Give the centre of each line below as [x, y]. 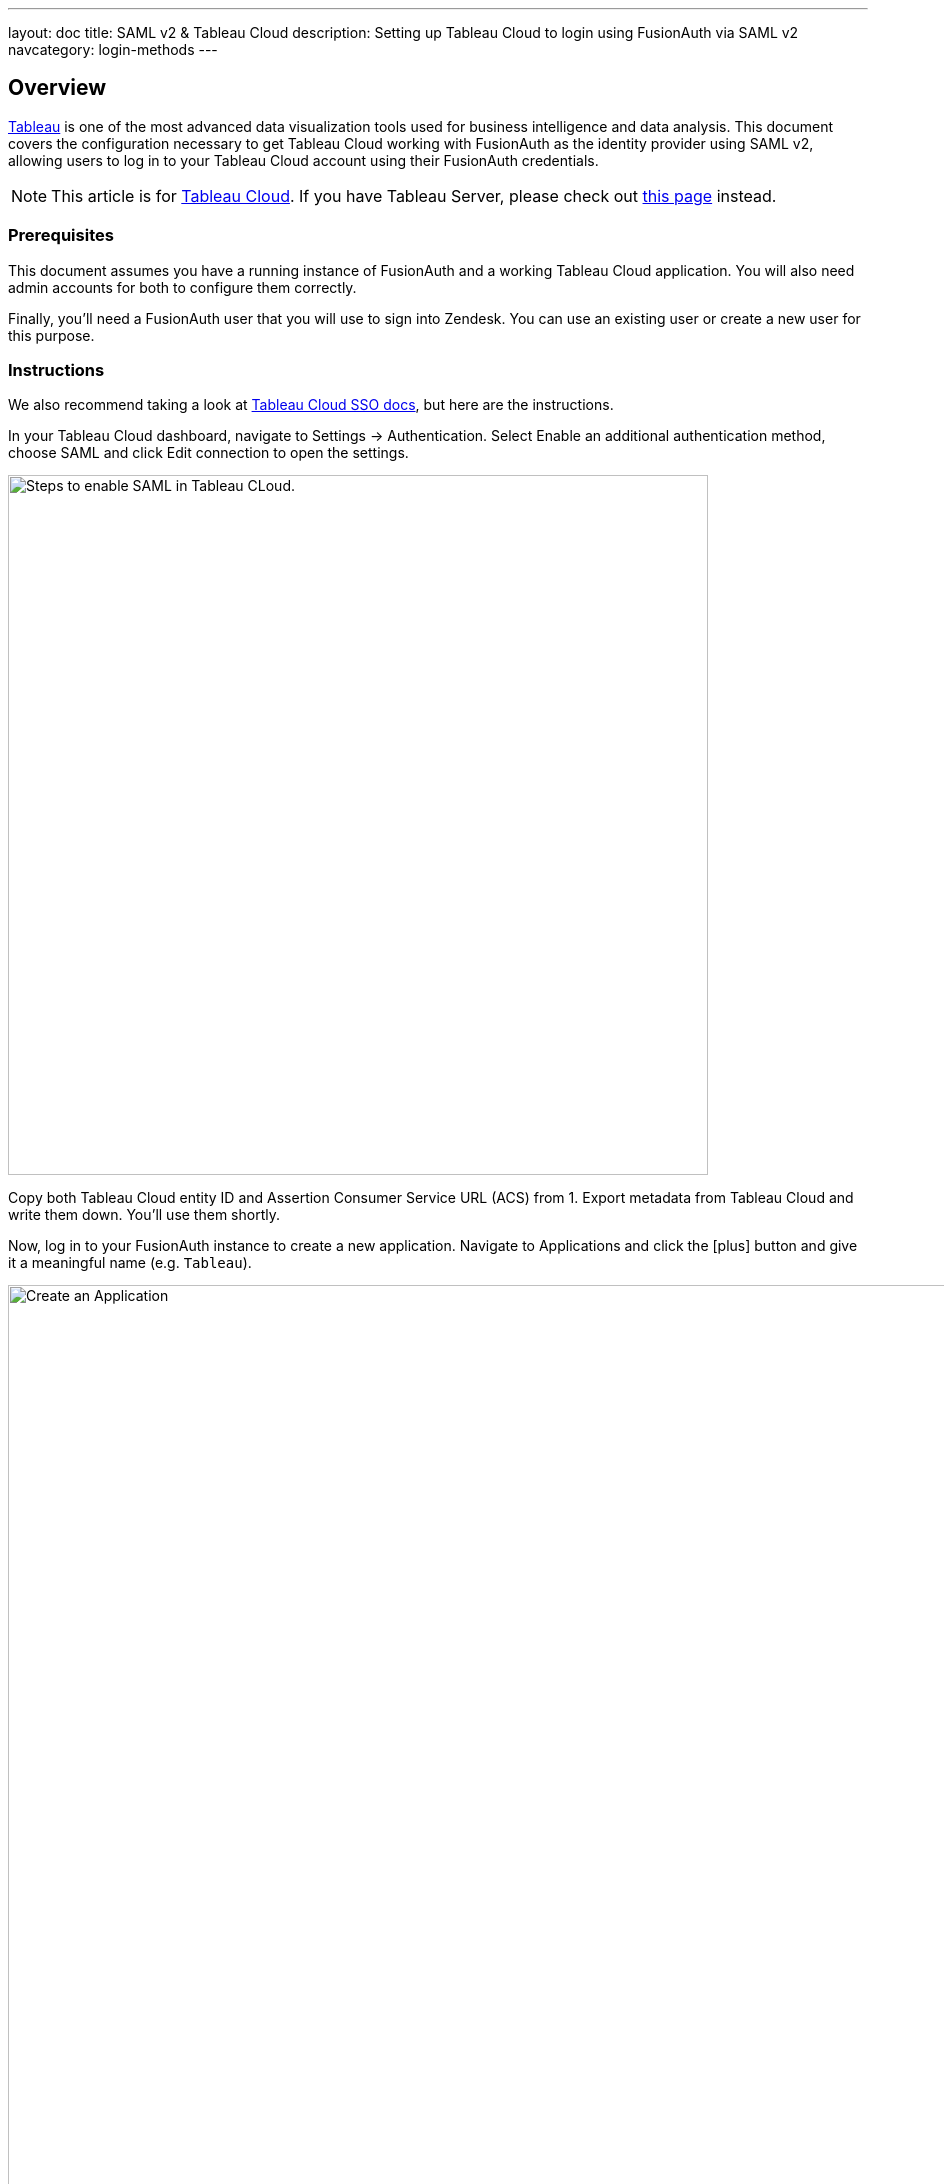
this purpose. [51, 335]
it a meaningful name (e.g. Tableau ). [130, 1263]
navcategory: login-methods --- [113, 49]
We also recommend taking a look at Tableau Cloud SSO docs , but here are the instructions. [311, 405]
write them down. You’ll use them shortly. [144, 1215]
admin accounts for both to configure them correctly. [182, 287]
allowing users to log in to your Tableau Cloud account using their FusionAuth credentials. [303, 160]
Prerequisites [61, 235]
